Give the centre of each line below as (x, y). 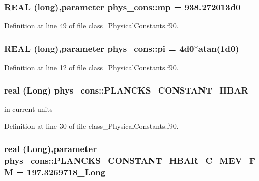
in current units (28, 109)
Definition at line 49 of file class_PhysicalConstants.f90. (91, 26)
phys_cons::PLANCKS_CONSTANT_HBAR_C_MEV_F (130, 160)
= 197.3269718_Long (61, 172)
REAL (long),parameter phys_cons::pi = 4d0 (99, 48)
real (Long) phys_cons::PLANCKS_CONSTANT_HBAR (126, 90)
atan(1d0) (219, 48)
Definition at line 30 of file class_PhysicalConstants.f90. (91, 126)
